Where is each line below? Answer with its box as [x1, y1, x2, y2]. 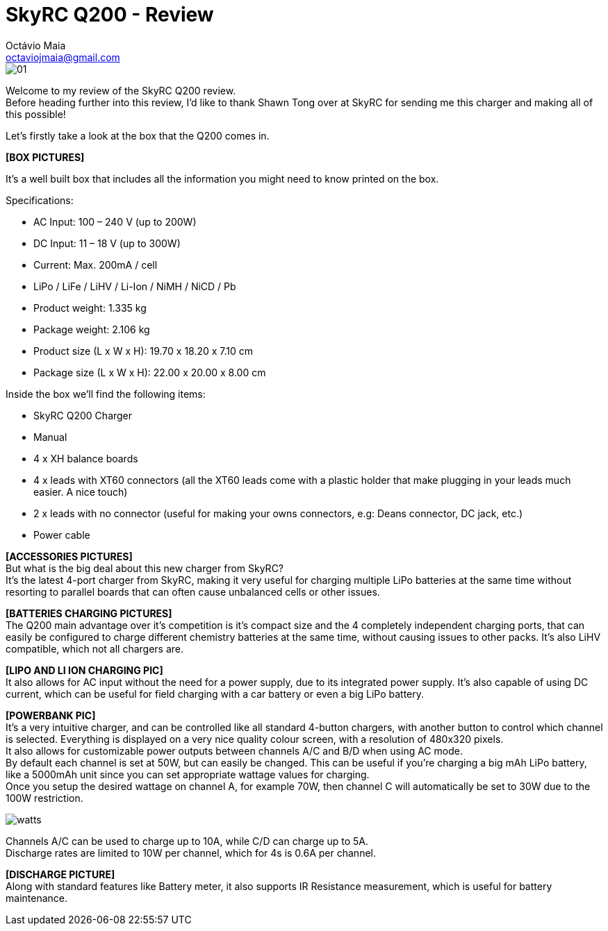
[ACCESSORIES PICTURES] [6, 550, 133, 562]
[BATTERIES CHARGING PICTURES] [6, 607, 172, 619]
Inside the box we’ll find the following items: [6, 387, 206, 400]
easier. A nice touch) [33, 485, 128, 498]
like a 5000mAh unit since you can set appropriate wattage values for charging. [6, 768, 370, 780]
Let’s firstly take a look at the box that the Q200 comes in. [6, 129, 270, 142]
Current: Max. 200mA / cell [33, 258, 158, 271]
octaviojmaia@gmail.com [6, 51, 120, 63]
